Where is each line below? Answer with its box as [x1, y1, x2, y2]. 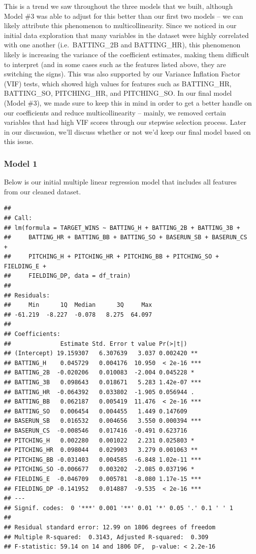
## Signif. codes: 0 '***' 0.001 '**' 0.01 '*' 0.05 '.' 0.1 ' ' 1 [4, 504, 233, 512]
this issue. [4, 136, 34, 147]
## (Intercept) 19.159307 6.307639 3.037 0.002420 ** [4, 350, 198, 357]
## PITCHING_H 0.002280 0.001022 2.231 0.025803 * [4, 437, 194, 444]
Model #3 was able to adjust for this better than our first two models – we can [4, 10, 243, 21]
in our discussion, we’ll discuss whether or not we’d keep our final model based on [4, 126, 251, 137]
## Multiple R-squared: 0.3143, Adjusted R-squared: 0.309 [4, 533, 209, 541]
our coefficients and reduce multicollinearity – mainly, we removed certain [4, 107, 226, 117]
